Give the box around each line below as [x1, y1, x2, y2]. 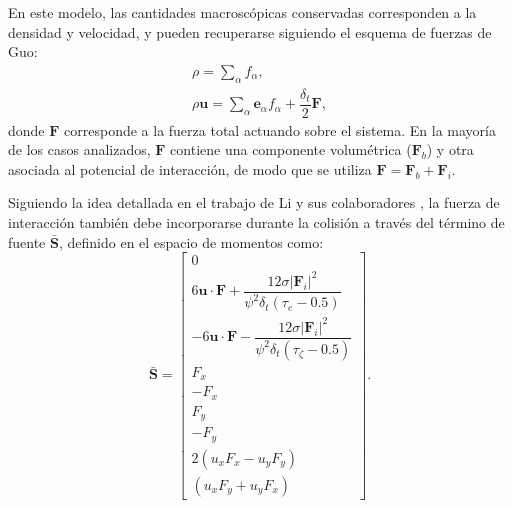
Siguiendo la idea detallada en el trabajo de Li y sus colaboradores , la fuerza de [8, 192, 500, 213]
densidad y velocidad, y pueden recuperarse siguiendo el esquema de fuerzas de [8, 21, 492, 42]
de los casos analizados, [8, 139, 151, 160]
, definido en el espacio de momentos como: [58, 231, 324, 252]
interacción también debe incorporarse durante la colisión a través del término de [8, 212, 505, 233]
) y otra [426, 139, 474, 160]
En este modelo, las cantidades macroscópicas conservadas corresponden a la [8, 2, 477, 22]
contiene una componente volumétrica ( [170, 139, 412, 160]
